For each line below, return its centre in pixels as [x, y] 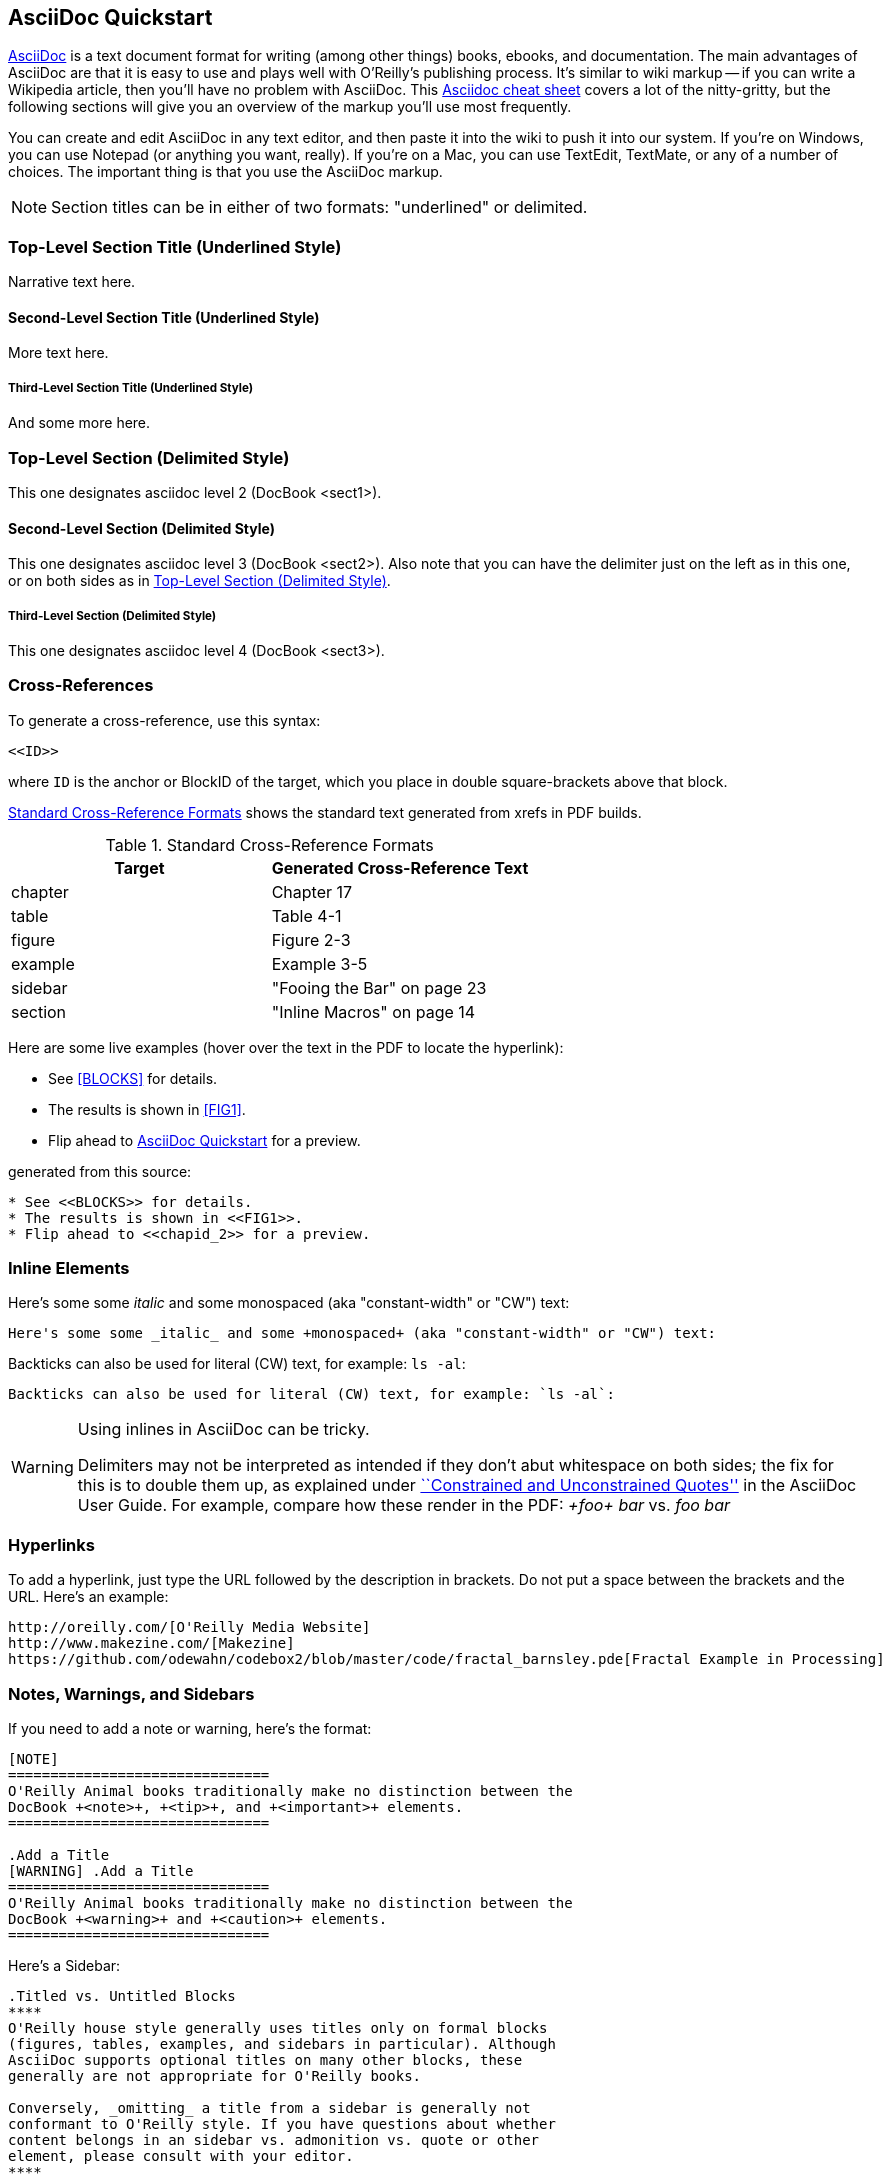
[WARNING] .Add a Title [101, 1870]
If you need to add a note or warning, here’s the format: [190, 1728]
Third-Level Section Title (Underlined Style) [131, 387]
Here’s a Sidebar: [64, 1965]
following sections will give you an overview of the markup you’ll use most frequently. [290, 107]
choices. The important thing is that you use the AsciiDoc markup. [225, 172]
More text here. [58, 353]
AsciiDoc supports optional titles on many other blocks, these [265, 2059]
